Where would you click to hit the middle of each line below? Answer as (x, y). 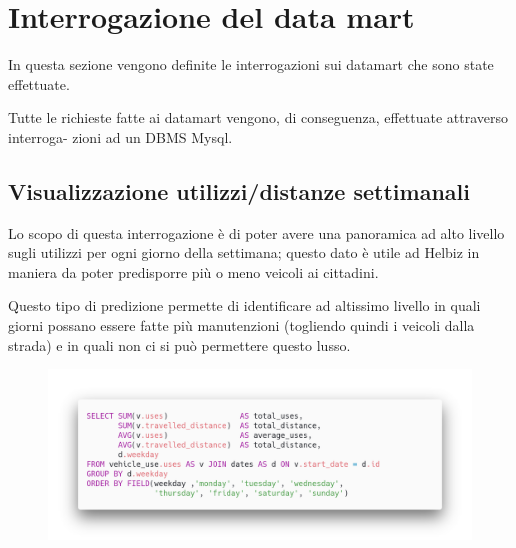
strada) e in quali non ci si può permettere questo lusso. (179, 344)
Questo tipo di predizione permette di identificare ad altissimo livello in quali (244, 305)
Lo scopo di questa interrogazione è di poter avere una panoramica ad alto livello (256, 232)
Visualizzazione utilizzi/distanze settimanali (239, 190)
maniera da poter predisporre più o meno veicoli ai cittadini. (193, 271)
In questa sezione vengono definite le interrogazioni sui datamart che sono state (251, 64)
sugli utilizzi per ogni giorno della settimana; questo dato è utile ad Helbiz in (244, 252)
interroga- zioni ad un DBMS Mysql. (120, 136)
